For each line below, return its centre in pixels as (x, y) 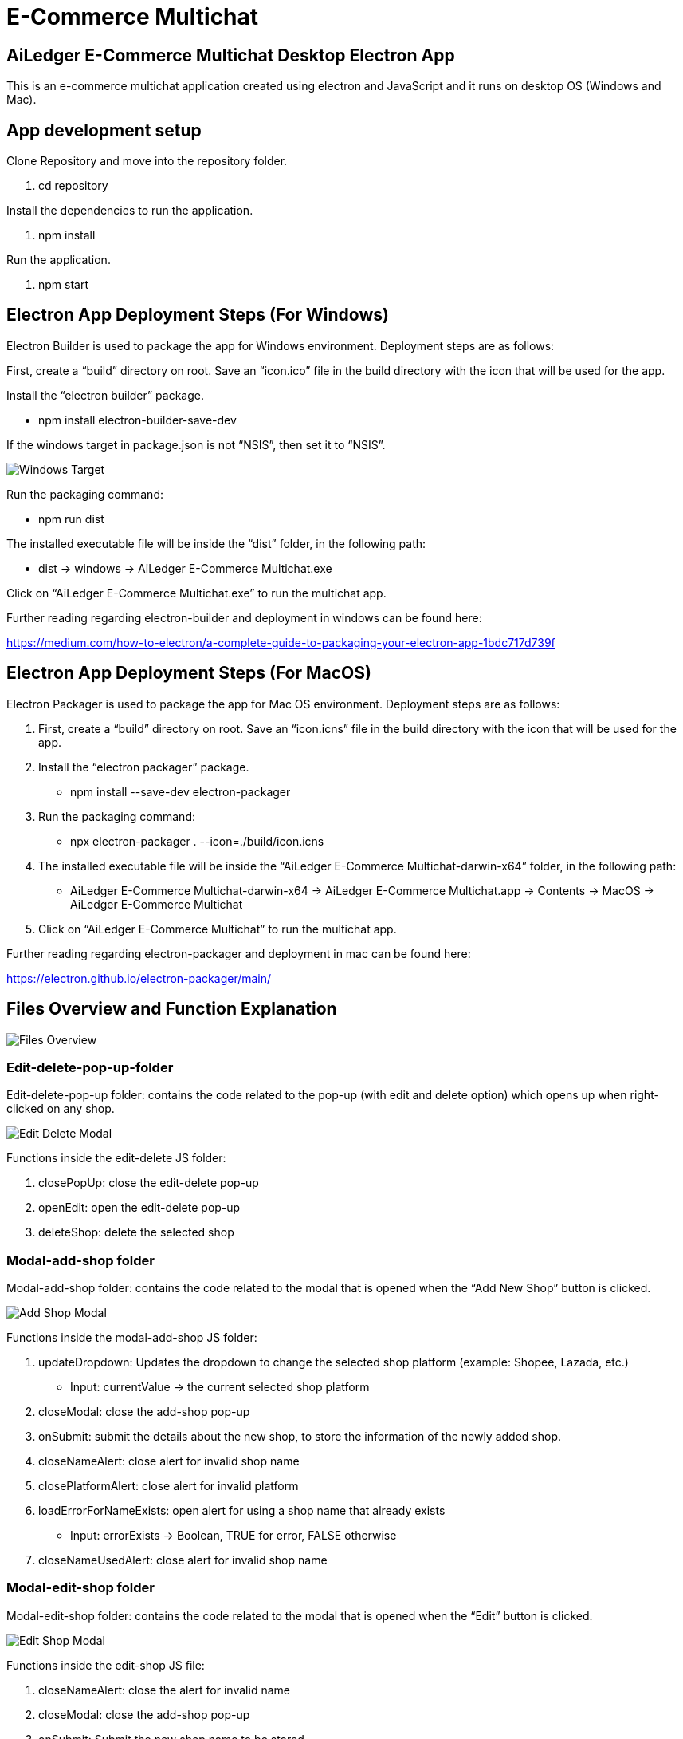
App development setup (104, 130)
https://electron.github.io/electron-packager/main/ (139, 978)
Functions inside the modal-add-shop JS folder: (132, 1338)
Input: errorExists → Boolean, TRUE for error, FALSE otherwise (234, 1536)
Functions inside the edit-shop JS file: (106, 1665)
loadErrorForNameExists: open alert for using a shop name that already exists (242, 1511)
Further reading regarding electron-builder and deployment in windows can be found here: (244, 617)
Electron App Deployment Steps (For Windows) (198, 315)
